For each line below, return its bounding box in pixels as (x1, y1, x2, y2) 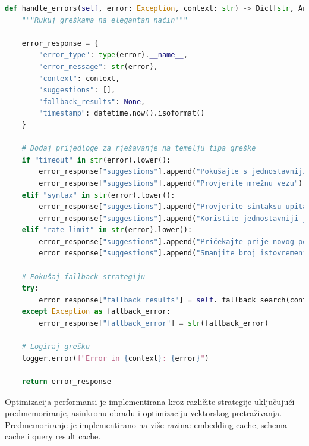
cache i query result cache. (5, 430, 101, 442)
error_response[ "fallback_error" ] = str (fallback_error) (39, 319, 269, 328)
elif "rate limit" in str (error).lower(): (21, 226, 193, 235)
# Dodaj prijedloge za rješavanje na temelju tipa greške (21, 144, 256, 153)
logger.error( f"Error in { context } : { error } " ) (21, 354, 209, 363)
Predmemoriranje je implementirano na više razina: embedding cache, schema (5, 418, 287, 431)
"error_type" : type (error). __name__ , (39, 51, 188, 60)
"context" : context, (39, 74, 120, 83)
